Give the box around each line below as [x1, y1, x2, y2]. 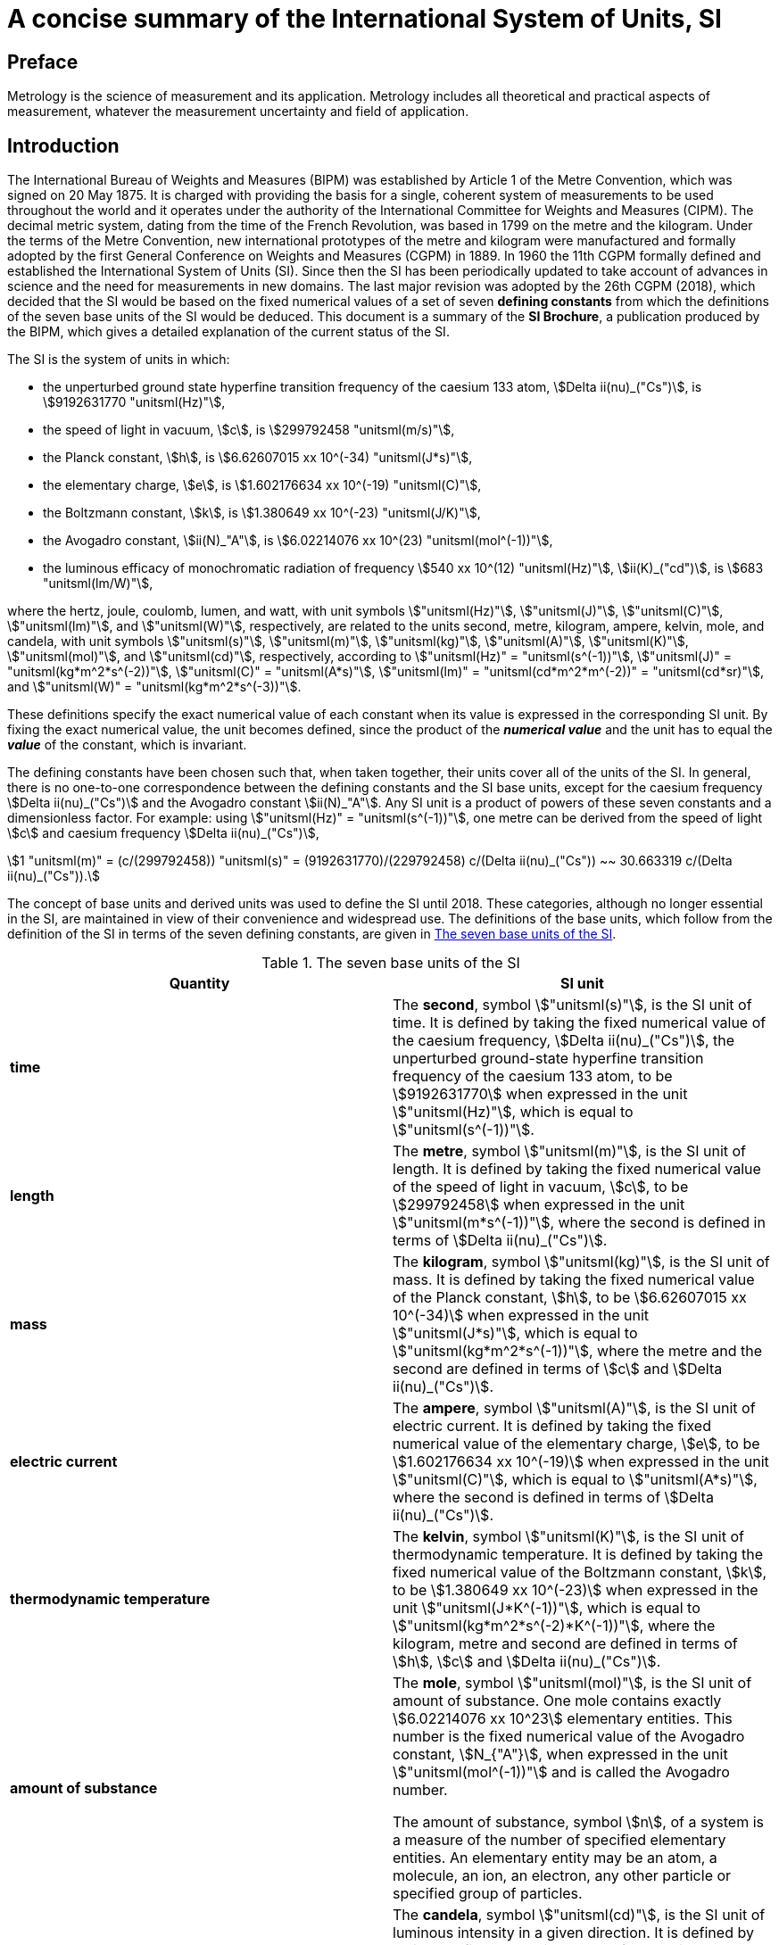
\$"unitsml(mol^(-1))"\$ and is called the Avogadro [393, 1763, 730, 1782]
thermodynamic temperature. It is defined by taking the [393, 1545, 763, 1564]
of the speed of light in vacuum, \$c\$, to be [393, 1178, 689, 1196]
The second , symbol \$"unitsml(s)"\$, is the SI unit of [393, 996, 752, 1014]
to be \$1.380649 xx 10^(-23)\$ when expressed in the [393, 1581, 758, 1600]
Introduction [7, 134, 120, 157]
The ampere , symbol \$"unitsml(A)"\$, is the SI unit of [393, 1399, 756, 1418]
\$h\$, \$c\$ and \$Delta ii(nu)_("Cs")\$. [393, 1652, 661, 1671]
